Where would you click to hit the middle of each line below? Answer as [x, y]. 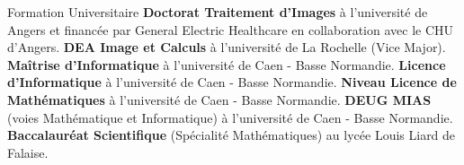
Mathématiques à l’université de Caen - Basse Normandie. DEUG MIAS [219, 99]
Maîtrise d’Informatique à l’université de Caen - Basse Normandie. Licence [227, 64]
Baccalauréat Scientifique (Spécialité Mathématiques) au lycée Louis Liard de [232, 135]
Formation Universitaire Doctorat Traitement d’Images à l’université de [218, 12]
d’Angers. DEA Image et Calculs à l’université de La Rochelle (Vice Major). [227, 47]
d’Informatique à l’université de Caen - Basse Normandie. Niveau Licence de [232, 82]
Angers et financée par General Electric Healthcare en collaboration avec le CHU [231, 29]
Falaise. [28, 152]
